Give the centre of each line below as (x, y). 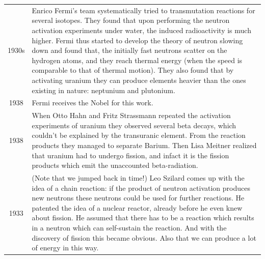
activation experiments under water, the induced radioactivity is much (141, 30)
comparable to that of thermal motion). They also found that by (133, 70)
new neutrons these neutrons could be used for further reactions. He (138, 198)
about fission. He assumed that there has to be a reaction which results (143, 218)
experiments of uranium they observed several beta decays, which (134, 125)
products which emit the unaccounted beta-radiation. (115, 165)
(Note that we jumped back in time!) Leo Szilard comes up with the (138, 178)
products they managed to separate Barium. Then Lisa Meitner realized (144, 145)
